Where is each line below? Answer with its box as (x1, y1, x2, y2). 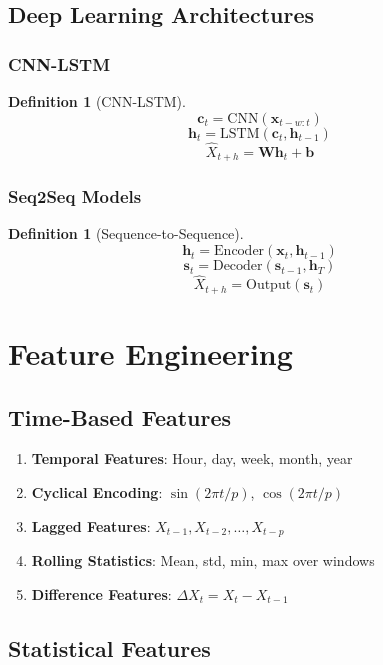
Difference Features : (31, 583, 172, 604)
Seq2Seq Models (8, 184, 142, 209)
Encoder (214, 244, 265, 259)
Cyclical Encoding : (31, 481, 163, 502)
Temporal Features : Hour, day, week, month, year (31, 448, 353, 469)
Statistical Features (8, 632, 211, 663)
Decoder (212, 259, 263, 274)
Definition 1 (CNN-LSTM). (8, 91, 186, 111)
